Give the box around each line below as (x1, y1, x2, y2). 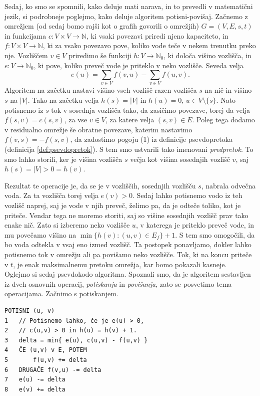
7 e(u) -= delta (4, 376, 65, 383)
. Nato (216, 95, 236, 105)
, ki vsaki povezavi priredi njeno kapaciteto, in (86, 30, 228, 41)
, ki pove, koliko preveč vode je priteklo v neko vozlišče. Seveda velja (33, 60, 243, 70)
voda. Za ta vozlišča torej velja (4, 190, 98, 201)
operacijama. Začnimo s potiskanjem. (4, 288, 118, 299)
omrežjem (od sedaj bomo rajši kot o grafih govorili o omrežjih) (4, 21, 199, 31)
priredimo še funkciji (68, 50, 131, 60)
